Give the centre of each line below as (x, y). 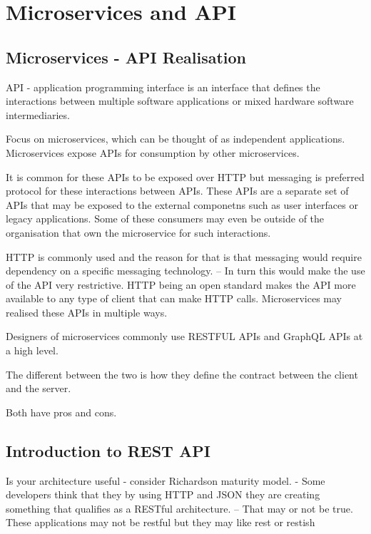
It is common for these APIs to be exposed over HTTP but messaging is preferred (185, 176)
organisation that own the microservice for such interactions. (138, 232)
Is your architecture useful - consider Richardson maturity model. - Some (166, 480)
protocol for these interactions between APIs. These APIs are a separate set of (177, 191)
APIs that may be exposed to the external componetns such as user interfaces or (182, 204)
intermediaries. (38, 114)
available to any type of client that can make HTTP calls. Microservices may (174, 298)
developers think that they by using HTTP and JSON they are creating (163, 494)
